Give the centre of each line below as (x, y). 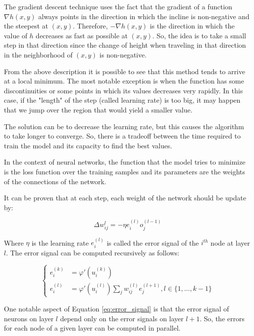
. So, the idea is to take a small (199, 35)
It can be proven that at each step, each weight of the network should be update (125, 198)
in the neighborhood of (38, 54)
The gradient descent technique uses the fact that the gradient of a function (118, 6)
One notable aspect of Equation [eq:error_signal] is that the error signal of (117, 308)
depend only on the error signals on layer (122, 318)
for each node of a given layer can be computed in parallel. (92, 328)
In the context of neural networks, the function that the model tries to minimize (125, 162)
